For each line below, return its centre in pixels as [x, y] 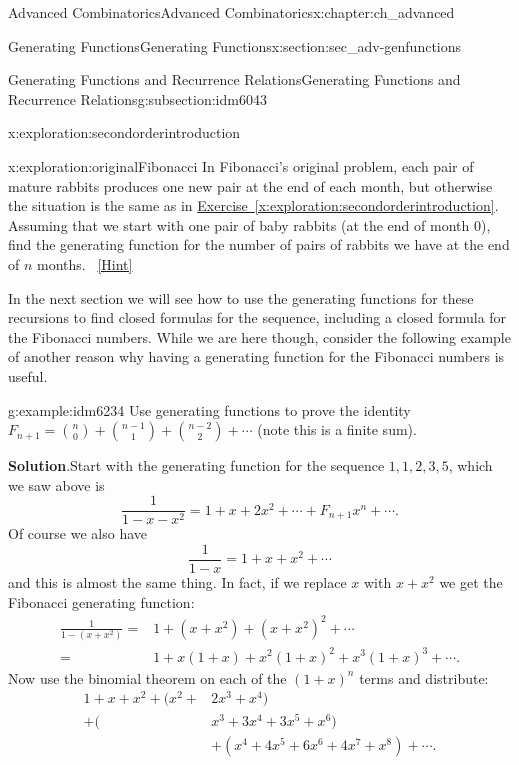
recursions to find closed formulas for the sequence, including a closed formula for [257, 317]
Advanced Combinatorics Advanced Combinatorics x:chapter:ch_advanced [231, 12]
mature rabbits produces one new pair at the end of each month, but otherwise [250, 185]
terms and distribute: [424, 677]
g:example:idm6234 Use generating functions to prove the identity [209, 409]
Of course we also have [77, 533]
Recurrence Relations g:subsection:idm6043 [137, 98]
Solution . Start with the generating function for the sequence [196, 465]
